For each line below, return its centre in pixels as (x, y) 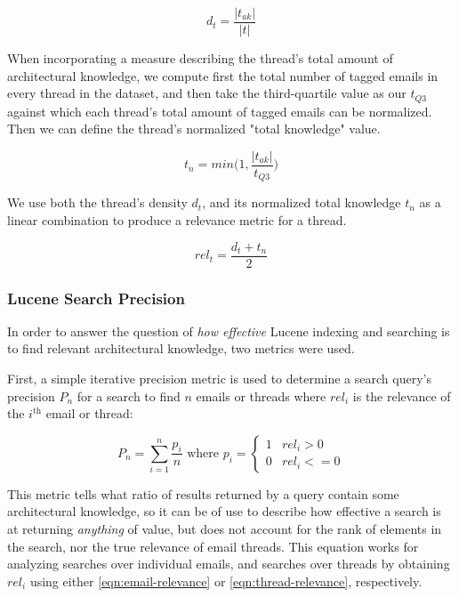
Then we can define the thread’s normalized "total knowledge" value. (194, 129)
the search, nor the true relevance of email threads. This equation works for (213, 546)
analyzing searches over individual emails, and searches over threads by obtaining (229, 564)
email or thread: (89, 413)
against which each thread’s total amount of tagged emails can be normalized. (220, 111)
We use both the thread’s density (97, 202)
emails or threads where (261, 395)
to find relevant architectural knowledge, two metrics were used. (181, 348)
